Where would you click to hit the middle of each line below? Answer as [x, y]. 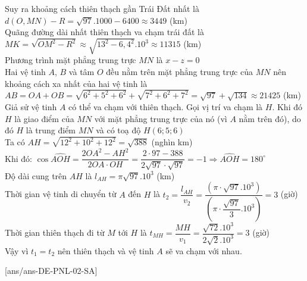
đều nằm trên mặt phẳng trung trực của [179, 71]
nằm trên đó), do [270, 118]
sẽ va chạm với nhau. [204, 250]
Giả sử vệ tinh [31, 106]
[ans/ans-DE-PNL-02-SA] [51, 271]
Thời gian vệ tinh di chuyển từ [61, 194]
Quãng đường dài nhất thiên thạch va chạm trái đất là [104, 32]
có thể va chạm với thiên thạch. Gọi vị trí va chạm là [166, 106]
